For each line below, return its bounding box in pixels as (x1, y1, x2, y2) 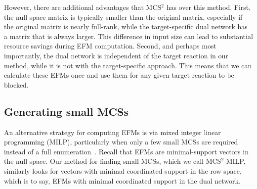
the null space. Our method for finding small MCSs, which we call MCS (4, 156, 221, 166)
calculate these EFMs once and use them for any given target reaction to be (4, 70, 234, 80)
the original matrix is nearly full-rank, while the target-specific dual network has (4, 21, 248, 32)
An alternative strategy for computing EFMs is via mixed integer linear (4, 127, 221, 137)
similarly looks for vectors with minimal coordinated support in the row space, (4, 165, 242, 176)
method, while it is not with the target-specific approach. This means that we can (4, 60, 252, 70)
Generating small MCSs (4, 103, 129, 119)
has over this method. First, (166, 2, 251, 12)
